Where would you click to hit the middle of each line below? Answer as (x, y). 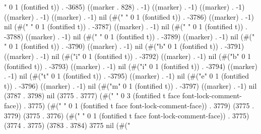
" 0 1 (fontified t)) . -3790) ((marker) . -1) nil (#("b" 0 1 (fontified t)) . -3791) (124, 46)
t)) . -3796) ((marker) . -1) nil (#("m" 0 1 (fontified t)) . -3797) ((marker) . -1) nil (130, 85)
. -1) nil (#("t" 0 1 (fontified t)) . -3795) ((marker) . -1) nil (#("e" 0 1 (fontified (127, 76)
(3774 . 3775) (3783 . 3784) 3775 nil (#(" (67, 125)
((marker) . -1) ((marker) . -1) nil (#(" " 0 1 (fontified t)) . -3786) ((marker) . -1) (129, 16)
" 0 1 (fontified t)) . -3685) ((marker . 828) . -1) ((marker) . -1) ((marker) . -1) (124, 7)
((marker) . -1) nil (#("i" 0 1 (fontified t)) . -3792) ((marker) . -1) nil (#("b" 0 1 (128, 56)
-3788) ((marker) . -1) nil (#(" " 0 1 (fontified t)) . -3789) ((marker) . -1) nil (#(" (129, 36)
